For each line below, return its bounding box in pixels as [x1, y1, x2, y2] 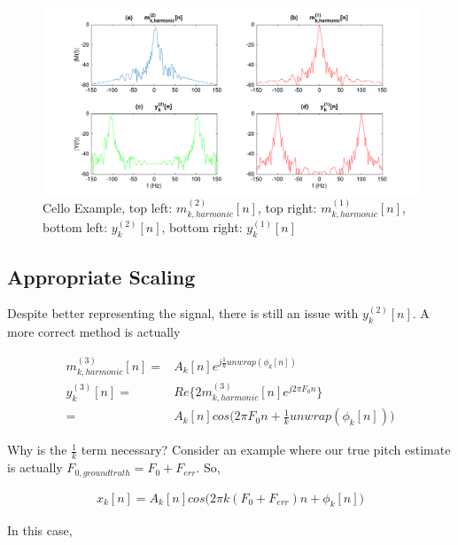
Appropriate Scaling [7, 262, 196, 290]
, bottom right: [161, 218, 243, 237]
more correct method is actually [7, 323, 181, 341]
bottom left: [43, 218, 108, 237]
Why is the [7, 440, 67, 459]
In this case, [7, 521, 73, 540]
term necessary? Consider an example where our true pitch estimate [81, 440, 451, 459]
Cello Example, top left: [43, 198, 173, 216]
